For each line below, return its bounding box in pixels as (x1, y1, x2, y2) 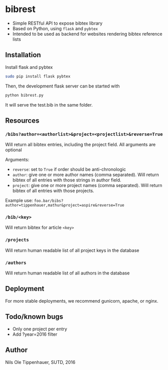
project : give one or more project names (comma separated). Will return (12, 182, 162, 189)
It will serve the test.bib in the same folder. (5, 102, 93, 108)
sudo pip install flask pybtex (5, 74, 71, 79)
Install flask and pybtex (5, 64, 53, 70)
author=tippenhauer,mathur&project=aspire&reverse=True (5, 203, 124, 208)
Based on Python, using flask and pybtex (12, 25, 98, 31)
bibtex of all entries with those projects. (12, 188, 94, 194)
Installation (5, 51, 41, 59)
